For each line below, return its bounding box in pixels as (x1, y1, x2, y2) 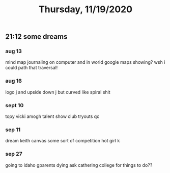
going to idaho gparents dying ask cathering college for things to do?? (5, 162, 153, 168)
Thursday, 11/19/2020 (38, 4, 133, 15)
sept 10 (5, 102, 24, 109)
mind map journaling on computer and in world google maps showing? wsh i (5, 59, 165, 65)
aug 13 (5, 47, 22, 55)
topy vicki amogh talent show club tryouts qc (5, 113, 100, 119)
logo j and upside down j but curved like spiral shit (5, 89, 110, 95)
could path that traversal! (5, 65, 58, 71)
